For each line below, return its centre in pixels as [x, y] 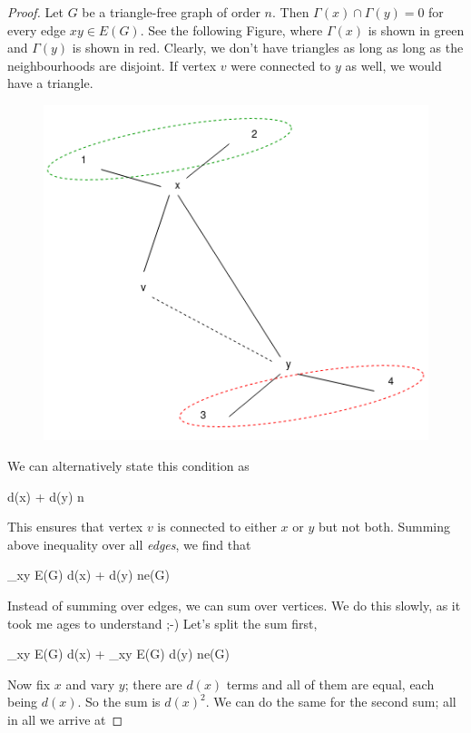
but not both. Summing [384, 527]
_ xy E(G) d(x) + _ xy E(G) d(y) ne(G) [118, 654]
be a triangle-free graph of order [171, 12]
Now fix [29, 684]
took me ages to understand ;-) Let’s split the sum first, [162, 623]
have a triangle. [50, 83]
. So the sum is [119, 702]
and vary [90, 684]
